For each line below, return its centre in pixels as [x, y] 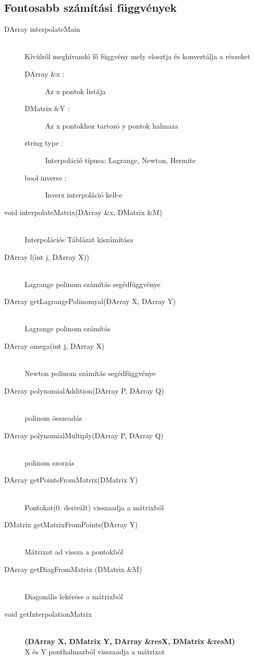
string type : [44, 143]
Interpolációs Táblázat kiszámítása [79, 239]
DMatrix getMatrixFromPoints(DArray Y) [71, 524]
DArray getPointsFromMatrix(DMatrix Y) [71, 480]
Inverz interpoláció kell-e [84, 195]
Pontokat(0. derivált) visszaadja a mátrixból [94, 507]
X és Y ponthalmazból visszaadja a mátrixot [95, 651]
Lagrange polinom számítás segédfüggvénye [93, 284]
